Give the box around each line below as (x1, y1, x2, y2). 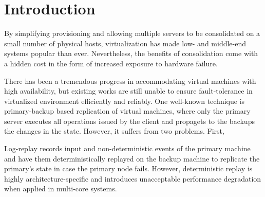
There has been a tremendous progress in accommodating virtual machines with (4, 75, 256, 86)
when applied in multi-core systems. (4, 183, 117, 194)
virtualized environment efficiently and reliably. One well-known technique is (4, 95, 245, 106)
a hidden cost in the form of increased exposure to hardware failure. (4, 58, 218, 68)
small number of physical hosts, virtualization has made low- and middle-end (4, 38, 247, 48)
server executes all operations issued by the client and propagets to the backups (4, 115, 255, 126)
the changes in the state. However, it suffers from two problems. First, (4, 126, 224, 136)
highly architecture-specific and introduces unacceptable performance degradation (4, 173, 261, 184)
